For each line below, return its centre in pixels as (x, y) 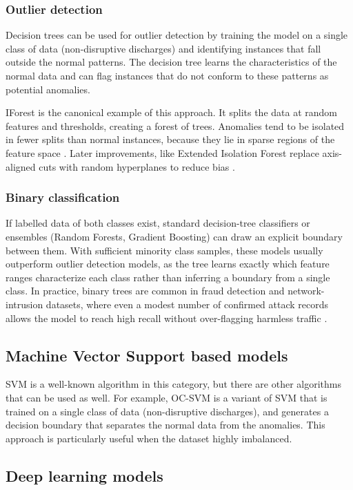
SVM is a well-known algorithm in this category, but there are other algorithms (173, 384)
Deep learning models (84, 475)
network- (306, 291)
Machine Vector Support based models (147, 355)
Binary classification (63, 197)
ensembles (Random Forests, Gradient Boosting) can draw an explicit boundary (174, 236)
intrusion (24, 304)
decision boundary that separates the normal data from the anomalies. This (165, 425)
